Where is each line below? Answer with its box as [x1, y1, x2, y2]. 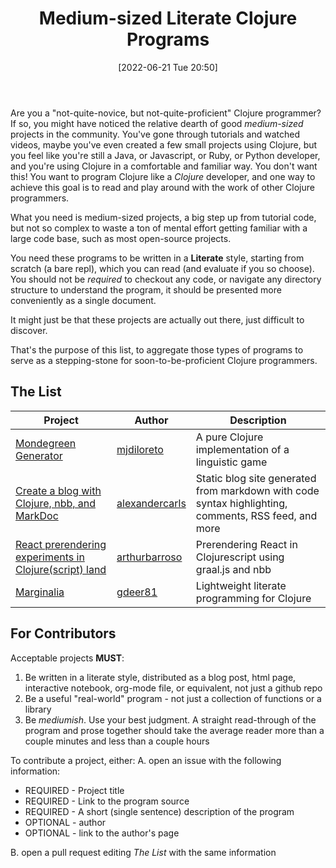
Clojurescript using [195, 550, 285, 564]
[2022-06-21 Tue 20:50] [118, 61, 218, 73]
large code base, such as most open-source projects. [10, 232, 232, 244]
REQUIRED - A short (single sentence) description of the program [24, 805, 295, 817]
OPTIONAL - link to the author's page [24, 827, 180, 839]
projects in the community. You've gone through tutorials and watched [10, 128, 301, 140]
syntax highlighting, [195, 496, 288, 510]
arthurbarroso [116, 550, 183, 564]
